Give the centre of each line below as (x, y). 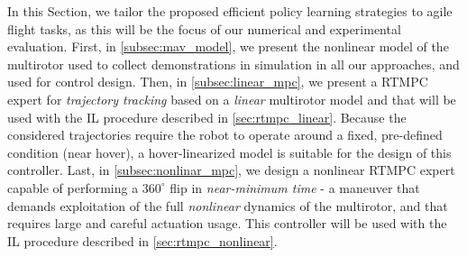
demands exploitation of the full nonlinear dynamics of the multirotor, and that (228, 205)
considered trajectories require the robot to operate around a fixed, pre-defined (225, 135)
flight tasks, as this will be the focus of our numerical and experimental (204, 28)
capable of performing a (73, 187)
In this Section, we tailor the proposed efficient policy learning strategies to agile (230, 11)
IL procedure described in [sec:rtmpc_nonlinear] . (142, 240)
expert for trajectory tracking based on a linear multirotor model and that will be (232, 99)
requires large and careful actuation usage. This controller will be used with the (227, 223)
